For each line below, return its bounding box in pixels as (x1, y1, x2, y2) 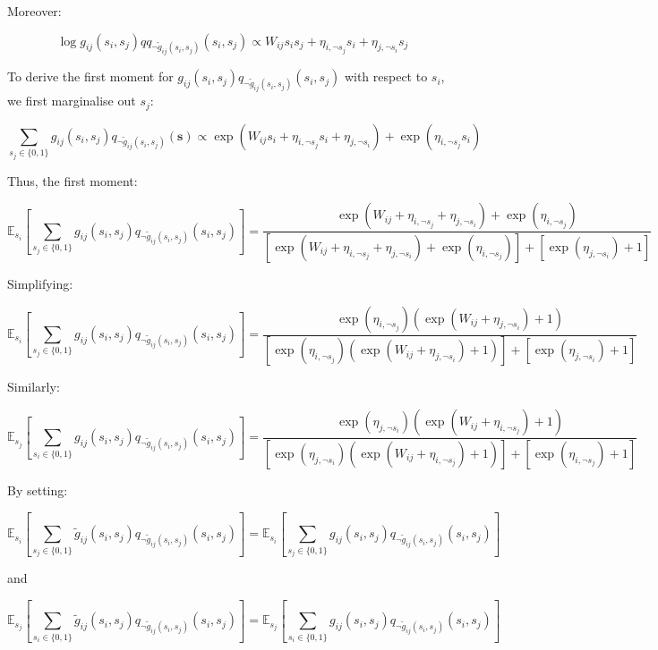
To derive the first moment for (7, 67, 174, 86)
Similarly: (7, 377, 60, 396)
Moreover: (7, 2, 62, 20)
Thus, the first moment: (7, 171, 138, 190)
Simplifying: (7, 274, 73, 292)
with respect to (344, 67, 428, 86)
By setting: (7, 480, 68, 499)
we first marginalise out (7, 91, 136, 110)
